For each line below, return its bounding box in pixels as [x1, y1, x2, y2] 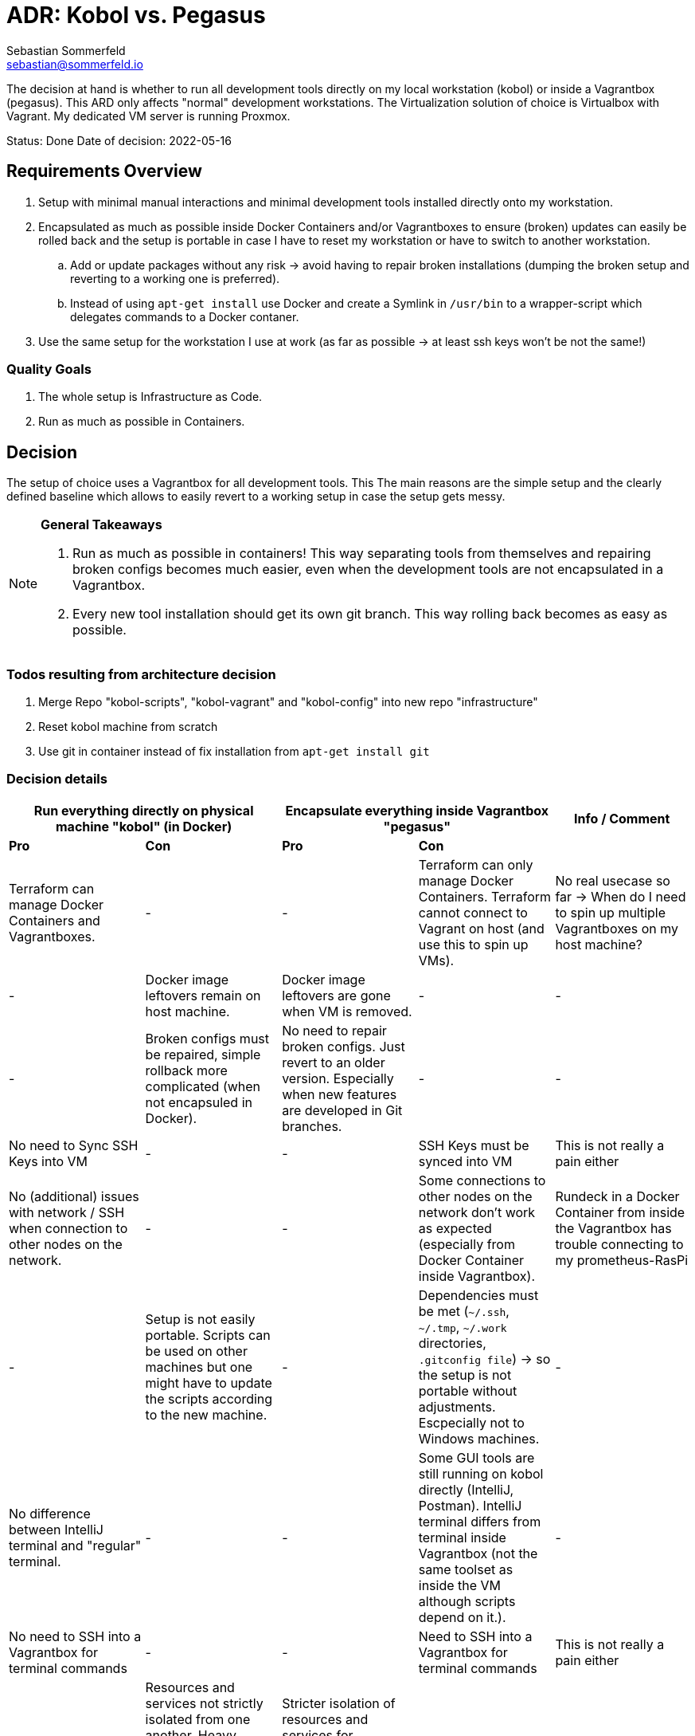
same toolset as [418, 1561, 513, 1577]
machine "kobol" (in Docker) [55, 818, 232, 835]
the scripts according [145, 1390, 273, 1407]
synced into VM [418, 1153, 513, 1169]
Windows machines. [418, 1430, 540, 1447]
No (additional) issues [9, 1188, 139, 1204]
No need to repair [282, 1022, 387, 1039]
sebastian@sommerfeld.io [6, 57, 143, 71]
